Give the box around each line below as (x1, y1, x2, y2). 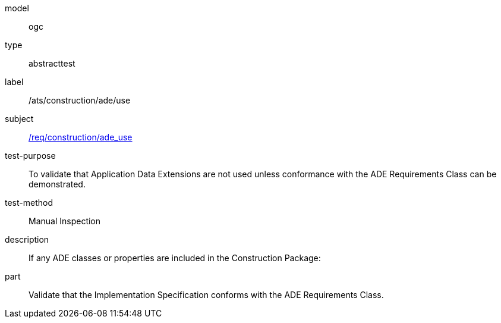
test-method (5, 197, 53, 208)
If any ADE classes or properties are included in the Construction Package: (29, 253, 321, 263)
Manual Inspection (29, 216, 101, 226)
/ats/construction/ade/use (29, 95, 131, 105)
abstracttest (29, 58, 75, 68)
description (5, 234, 49, 244)
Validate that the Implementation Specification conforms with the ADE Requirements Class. (29, 290, 384, 300)
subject (5, 114, 34, 124)
